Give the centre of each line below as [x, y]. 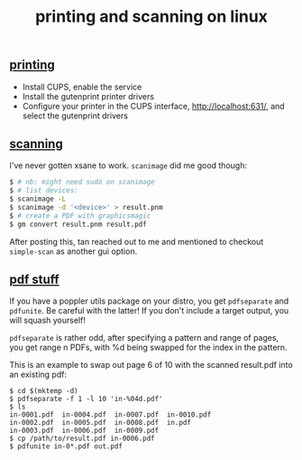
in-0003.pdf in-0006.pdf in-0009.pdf [84, 431]
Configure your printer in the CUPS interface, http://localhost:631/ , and [154, 106]
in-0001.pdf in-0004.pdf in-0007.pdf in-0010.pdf [110, 415]
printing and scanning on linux [151, 17]
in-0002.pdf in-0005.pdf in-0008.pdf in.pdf [101, 423]
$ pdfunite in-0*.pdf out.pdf [66, 446]
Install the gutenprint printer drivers [88, 96]
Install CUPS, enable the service [82, 87]
